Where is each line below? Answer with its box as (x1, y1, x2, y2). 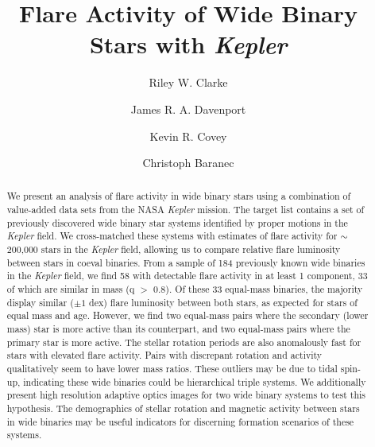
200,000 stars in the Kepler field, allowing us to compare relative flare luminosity (6, 243, 341, 256)
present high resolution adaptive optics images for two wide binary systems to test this (6, 388, 366, 402)
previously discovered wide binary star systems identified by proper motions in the (6, 216, 348, 229)
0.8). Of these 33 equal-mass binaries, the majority (153, 282, 363, 296)
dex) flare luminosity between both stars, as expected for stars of (89, 295, 358, 309)
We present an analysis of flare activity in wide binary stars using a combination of (6, 189, 351, 203)
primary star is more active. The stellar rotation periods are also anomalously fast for (6, 335, 361, 348)
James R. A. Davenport (130, 100, 246, 117)
